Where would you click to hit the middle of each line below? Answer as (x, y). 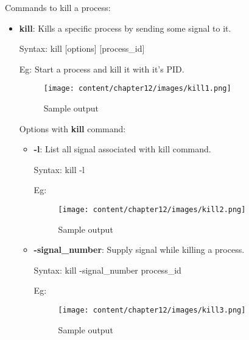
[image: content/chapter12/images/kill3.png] (152, 310)
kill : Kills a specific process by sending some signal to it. (125, 28)
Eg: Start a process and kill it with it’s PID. (102, 69)
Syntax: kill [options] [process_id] (82, 48)
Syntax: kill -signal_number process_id (107, 270)
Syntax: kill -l (59, 169)
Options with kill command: (72, 128)
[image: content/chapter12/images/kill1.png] (137, 89)
